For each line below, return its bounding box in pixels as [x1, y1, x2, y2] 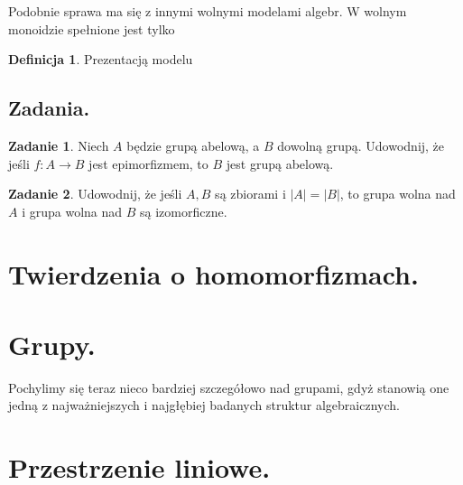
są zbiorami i [215, 184, 286, 203]
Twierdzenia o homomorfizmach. [8, 255, 419, 292]
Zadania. [8, 94, 90, 122]
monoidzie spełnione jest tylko [8, 19, 175, 38]
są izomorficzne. [140, 201, 227, 220]
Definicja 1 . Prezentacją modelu [8, 50, 193, 69]
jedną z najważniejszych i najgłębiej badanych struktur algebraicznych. [8, 396, 400, 415]
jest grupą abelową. [226, 154, 334, 173]
